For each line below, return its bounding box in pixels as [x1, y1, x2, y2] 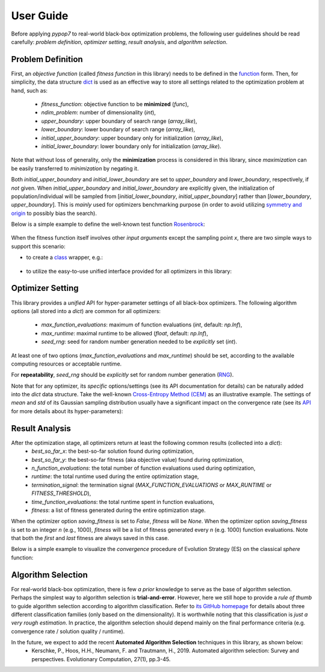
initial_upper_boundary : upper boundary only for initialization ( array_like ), [41, 134, 223, 142]
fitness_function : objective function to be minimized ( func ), [41, 101, 189, 108]
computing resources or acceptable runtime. [11, 360, 122, 367]
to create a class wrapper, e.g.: [26, 254, 104, 261]
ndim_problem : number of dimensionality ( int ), [41, 109, 156, 116]
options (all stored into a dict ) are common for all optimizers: [11, 307, 161, 314]
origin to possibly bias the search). [11, 210, 97, 217]
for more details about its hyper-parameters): [11, 407, 123, 415]
